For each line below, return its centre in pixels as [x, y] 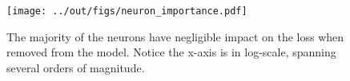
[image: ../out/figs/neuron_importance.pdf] [127, 11]
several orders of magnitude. [76, 67]
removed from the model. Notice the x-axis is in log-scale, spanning [171, 52]
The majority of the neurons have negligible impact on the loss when [175, 36]
